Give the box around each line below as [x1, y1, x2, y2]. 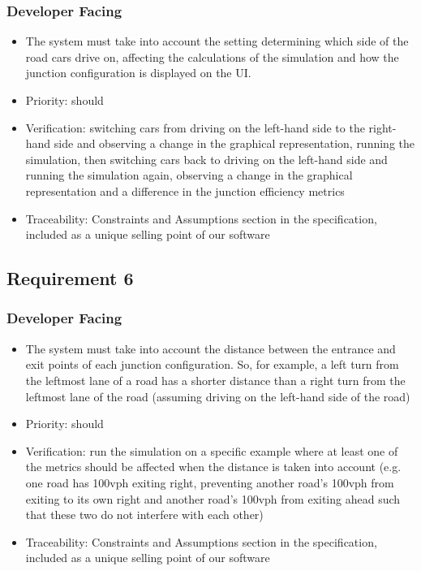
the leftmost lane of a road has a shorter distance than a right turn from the [25, 371, 406, 388]
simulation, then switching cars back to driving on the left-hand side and [25, 150, 388, 167]
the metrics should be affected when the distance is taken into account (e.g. [25, 458, 402, 475]
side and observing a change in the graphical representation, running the [54, 135, 415, 152]
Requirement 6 [6, 266, 134, 291]
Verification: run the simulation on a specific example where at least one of [25, 442, 398, 459]
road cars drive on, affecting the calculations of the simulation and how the [25, 48, 399, 65]
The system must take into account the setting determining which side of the [25, 32, 409, 50]
